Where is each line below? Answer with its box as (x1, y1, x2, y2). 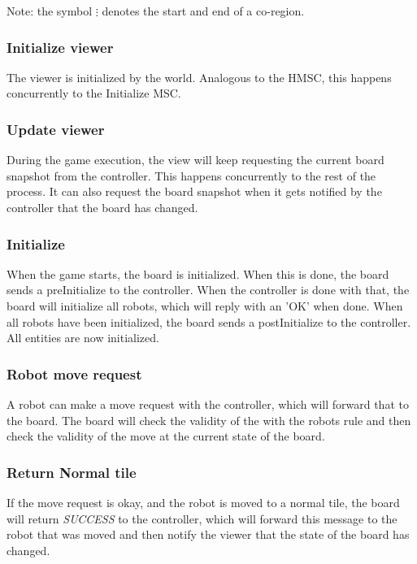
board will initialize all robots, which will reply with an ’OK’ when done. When (7, 297, 403, 314)
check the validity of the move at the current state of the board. (7, 427, 325, 445)
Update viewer (7, 119, 105, 139)
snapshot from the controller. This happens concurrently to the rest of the (7, 167, 376, 184)
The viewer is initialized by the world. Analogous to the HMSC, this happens (7, 68, 392, 85)
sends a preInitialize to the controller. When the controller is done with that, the (7, 281, 410, 298)
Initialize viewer (7, 37, 114, 57)
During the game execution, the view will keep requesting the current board (7, 151, 384, 168)
